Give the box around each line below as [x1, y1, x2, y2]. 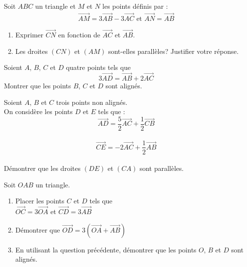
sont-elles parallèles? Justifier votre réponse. [108, 46, 239, 56]
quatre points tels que [66, 62, 131, 72]
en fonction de [58, 30, 100, 40]
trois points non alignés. [56, 97, 128, 107]
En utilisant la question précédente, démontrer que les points [15, 244, 197, 254]
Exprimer [15, 30, 44, 40]
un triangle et [35, 1, 76, 11]
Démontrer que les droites [4, 163, 81, 173]
